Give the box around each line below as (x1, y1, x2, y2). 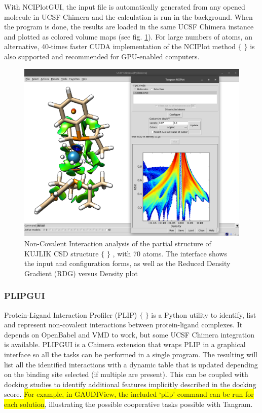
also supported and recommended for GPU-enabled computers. (4, 51, 200, 61)
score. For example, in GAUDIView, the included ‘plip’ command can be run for (4, 389, 254, 399)
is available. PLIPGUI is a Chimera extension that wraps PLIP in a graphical (4, 339, 246, 350)
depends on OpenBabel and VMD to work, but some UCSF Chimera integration (4, 329, 254, 340)
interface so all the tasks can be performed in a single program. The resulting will (4, 349, 257, 359)
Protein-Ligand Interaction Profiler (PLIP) (4, 309, 137, 320)
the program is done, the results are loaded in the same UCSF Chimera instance (4, 21, 254, 32)
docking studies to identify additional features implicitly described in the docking (4, 379, 256, 389)
